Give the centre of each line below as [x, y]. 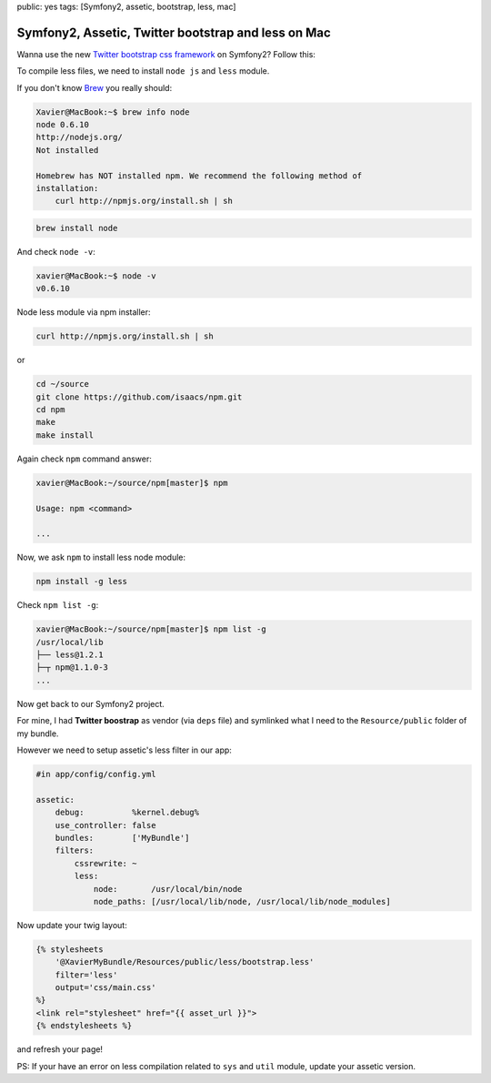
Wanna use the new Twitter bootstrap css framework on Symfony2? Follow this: [166, 54]
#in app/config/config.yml [96, 774]
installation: [67, 188]
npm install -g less [81, 582]
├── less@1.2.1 [70, 655]
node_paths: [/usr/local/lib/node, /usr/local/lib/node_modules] [242, 901]
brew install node [77, 228]
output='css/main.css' [105, 988]
